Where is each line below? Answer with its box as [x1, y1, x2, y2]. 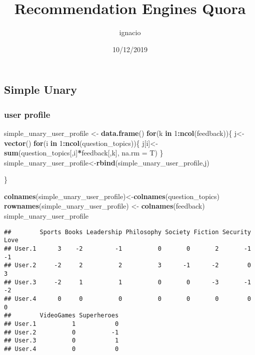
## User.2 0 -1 [4, 328, 119, 336]
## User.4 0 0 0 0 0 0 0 [4, 295, 251, 302]
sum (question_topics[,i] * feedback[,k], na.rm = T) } [4, 147, 163, 158]
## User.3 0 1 [4, 337, 119, 344]
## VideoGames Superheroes [4, 312, 119, 319]
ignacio [119, 27, 141, 38]
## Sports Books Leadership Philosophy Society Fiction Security [4, 228, 251, 236]
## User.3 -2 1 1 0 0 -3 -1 [4, 278, 251, 286]
